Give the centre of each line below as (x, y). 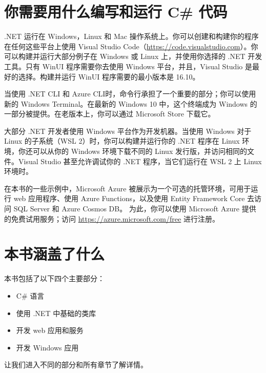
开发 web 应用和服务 (50, 330)
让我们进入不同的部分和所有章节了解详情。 (76, 365)
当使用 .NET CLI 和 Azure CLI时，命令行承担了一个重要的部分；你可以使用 (130, 94)
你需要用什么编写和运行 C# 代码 (116, 12)
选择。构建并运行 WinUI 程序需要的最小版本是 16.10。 (109, 76)
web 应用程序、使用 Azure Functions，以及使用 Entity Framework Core (129, 198)
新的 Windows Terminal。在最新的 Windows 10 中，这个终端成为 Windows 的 (131, 103)
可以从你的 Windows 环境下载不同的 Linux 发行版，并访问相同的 (140, 151)
